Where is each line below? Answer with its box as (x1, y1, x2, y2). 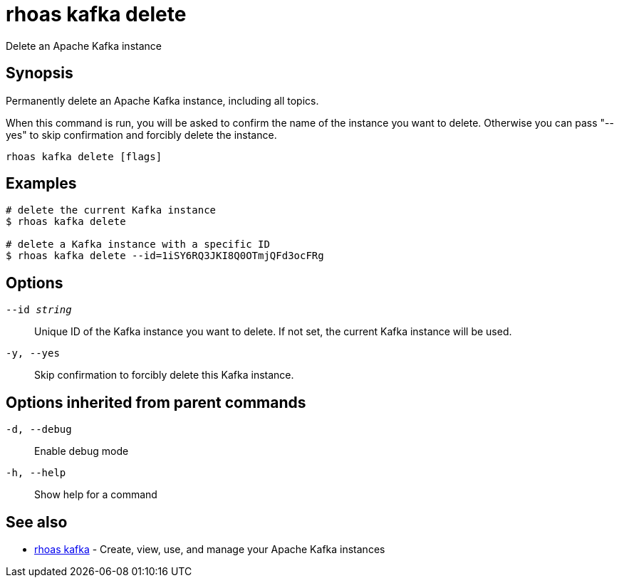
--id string (6, 304, 72, 316)
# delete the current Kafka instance (6, 204, 217, 216)
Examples (6, 174, 77, 193)
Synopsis (6, 64, 73, 83)
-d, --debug (6, 424, 72, 436)
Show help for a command (34, 488, 157, 501)
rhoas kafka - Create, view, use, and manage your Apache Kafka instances (34, 542, 385, 555)
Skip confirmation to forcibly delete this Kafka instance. (34, 369, 294, 382)
